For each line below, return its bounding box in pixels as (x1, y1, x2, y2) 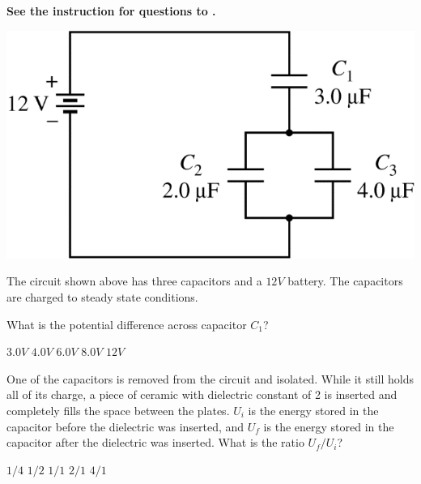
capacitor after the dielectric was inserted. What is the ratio (6, 434, 304, 451)
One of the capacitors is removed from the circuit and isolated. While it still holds (6, 370, 414, 387)
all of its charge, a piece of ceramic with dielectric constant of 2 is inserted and (6, 386, 398, 403)
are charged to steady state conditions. (6, 289, 198, 306)
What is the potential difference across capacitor (6, 315, 247, 332)
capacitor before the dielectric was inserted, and (6, 418, 245, 435)
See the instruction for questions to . (6, 2, 216, 19)
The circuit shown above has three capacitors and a (6, 272, 262, 289)
